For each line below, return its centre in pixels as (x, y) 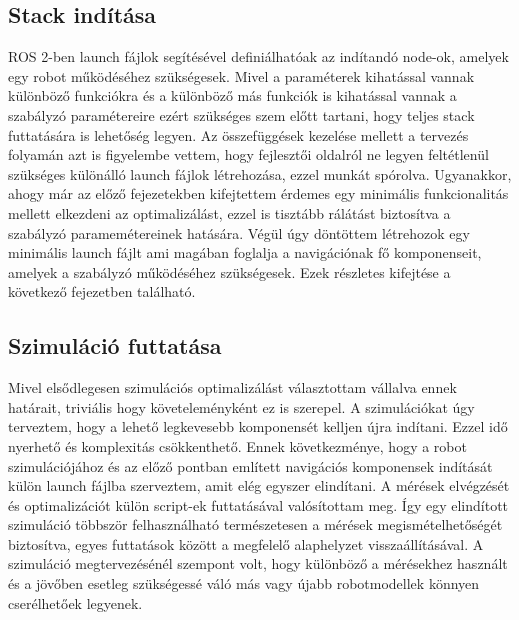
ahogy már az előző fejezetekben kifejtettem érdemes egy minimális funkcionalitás (258, 193)
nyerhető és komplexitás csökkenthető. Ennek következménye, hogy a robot (237, 445)
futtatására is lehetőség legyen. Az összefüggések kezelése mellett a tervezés (238, 134)
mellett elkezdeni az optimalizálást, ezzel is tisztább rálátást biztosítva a (229, 212)
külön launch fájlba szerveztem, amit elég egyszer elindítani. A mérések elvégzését (259, 485)
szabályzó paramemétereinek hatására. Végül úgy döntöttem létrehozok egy (239, 232)
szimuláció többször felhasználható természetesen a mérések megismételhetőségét (255, 524)
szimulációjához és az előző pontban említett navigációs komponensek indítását (250, 465)
